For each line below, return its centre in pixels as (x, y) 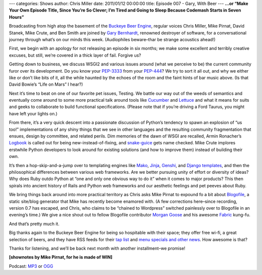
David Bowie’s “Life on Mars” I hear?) (46, 84)
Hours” (16, 17)
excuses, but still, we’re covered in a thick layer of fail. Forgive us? (75, 55)
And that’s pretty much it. (34, 224)
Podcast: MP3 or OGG (31, 266)
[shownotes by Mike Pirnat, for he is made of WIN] (61, 257)
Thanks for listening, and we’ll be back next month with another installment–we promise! (97, 248)
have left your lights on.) (33, 113)
